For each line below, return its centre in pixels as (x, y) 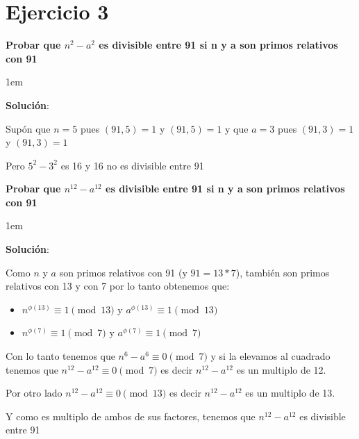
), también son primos (283, 272)
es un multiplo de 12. (281, 369)
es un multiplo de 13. (290, 393)
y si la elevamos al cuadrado (270, 356)
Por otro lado (34, 393)
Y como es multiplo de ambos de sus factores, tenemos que (131, 416)
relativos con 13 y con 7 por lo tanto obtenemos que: (118, 286)
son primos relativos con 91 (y (123, 272)
